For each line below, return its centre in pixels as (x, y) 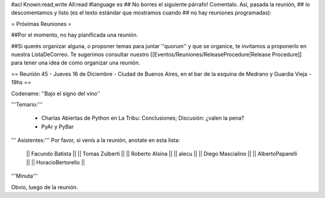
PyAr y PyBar (57, 126)
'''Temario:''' (27, 104)
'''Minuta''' (25, 176)
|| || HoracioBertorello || (56, 162)
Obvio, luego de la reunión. (45, 187)
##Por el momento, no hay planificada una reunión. (75, 35)
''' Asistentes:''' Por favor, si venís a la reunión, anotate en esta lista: (96, 140)
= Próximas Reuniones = (42, 23)
